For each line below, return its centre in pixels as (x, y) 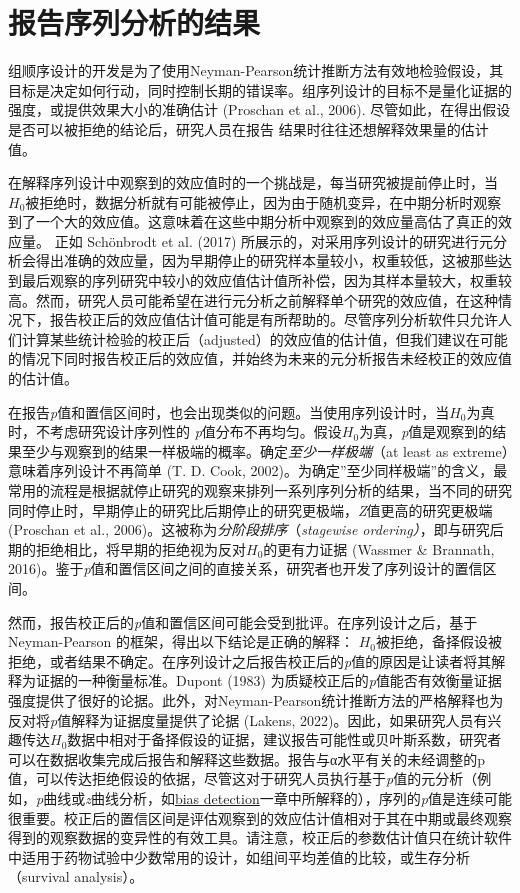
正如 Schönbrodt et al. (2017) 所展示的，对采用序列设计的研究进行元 (273, 240)
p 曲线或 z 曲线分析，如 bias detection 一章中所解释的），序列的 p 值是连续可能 (274, 797)
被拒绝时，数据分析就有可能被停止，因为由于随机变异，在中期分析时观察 (263, 201)
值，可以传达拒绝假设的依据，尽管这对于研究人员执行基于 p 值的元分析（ (243, 778)
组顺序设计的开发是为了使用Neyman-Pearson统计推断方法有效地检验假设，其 (256, 70)
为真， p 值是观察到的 (426, 431)
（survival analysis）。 (76, 876)
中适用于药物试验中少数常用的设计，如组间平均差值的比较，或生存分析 (239, 856)
